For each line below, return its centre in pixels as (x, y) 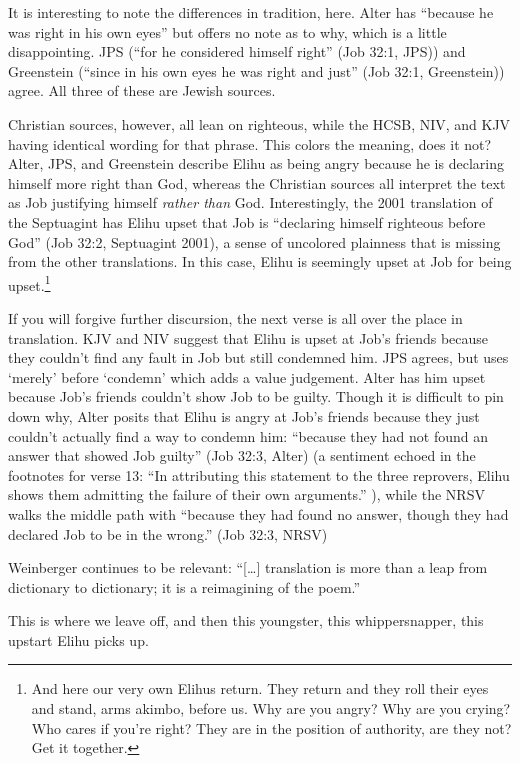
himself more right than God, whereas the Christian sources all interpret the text (257, 182)
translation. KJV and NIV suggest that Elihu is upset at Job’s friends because (248, 337)
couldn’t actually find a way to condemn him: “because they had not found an (248, 435)
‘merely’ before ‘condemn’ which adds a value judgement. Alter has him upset (247, 376)
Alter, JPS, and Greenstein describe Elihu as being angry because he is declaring (256, 163)
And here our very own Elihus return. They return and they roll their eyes (260, 688)
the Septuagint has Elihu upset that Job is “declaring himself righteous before (247, 221)
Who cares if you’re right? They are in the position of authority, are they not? (271, 727)
